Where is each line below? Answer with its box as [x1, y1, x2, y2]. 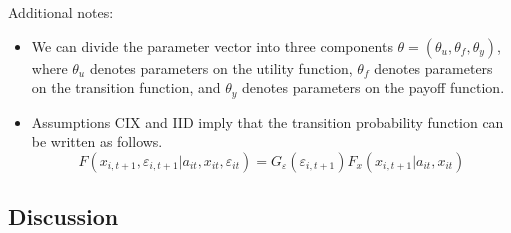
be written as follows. [31, 131, 163, 152]
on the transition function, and [31, 77, 221, 98]
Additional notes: [8, 2, 114, 22]
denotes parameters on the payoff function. [242, 77, 505, 98]
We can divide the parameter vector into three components [31, 35, 393, 56]
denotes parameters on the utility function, [89, 57, 353, 78]
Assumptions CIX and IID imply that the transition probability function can [31, 111, 504, 132]
